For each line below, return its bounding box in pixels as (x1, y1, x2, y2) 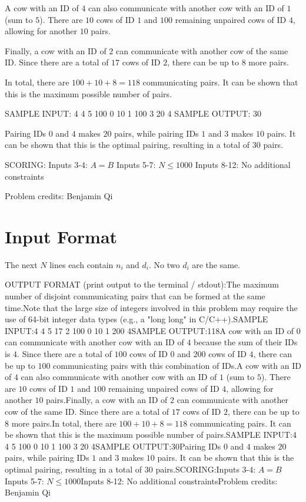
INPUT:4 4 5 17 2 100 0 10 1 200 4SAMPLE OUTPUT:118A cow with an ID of (5, 324, 294, 336)
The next (5, 258, 38, 270)
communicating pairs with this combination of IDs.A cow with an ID (53, 359, 301, 371)
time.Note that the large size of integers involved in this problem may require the (5, 301, 298, 313)
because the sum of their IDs (194, 336, 298, 348)
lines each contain (49, 258, 114, 270)
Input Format (5, 224, 118, 248)
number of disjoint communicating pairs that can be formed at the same (5, 290, 265, 302)
